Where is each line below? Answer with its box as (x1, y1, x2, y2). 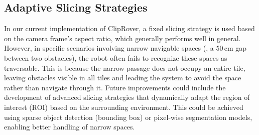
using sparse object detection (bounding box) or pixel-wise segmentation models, (4, 111, 252, 122)
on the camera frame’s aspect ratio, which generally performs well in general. (4, 33, 241, 43)
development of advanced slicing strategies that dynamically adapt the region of (4, 92, 250, 102)
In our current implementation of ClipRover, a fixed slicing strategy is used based (4, 23, 255, 34)
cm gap (224, 43, 247, 53)
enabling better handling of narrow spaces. (4, 121, 135, 132)
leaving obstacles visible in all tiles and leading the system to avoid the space (4, 72, 241, 83)
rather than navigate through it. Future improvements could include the (4, 82, 226, 92)
